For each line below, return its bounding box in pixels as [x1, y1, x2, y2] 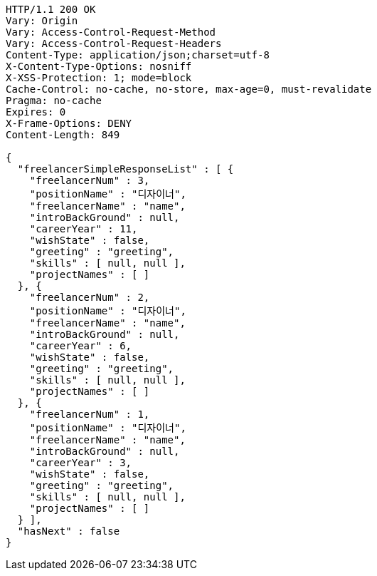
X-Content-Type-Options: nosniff [6, 61, 192, 72]
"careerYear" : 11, [29, 223, 138, 235]
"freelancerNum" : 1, [29, 408, 150, 420]
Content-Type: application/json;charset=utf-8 [6, 49, 270, 61]
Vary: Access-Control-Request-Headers [6, 38, 222, 49]
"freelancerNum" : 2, [29, 292, 150, 303]
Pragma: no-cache [6, 95, 102, 106]
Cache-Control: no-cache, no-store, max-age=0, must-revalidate [6, 83, 372, 95]
